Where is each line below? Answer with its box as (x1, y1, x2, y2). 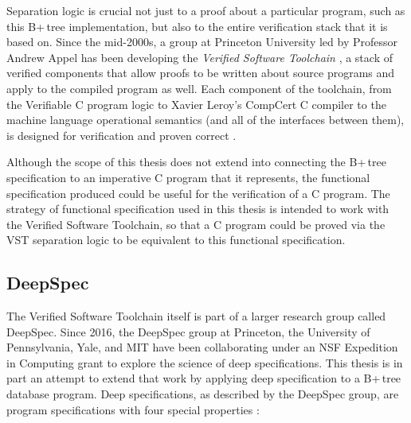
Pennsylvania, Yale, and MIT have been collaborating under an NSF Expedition (6, 339, 398, 355)
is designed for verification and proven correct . (6, 126, 237, 143)
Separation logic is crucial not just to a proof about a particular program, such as (6, 2, 405, 18)
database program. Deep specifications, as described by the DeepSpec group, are (6, 386, 399, 402)
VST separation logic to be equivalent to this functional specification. (6, 231, 346, 248)
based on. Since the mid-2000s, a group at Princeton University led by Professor (6, 33, 397, 50)
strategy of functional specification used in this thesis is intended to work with (6, 200, 389, 217)
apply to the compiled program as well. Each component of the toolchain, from (6, 80, 392, 96)
